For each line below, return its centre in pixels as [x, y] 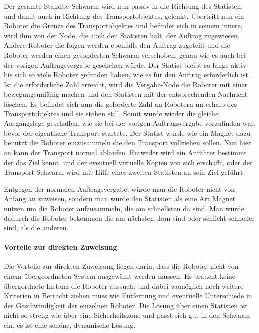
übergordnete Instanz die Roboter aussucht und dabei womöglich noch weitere [124, 285]
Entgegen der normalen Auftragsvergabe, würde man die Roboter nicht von [119, 188]
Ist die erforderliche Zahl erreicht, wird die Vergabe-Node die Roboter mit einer [126, 84]
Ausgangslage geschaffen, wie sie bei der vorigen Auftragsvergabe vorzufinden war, [130, 123]
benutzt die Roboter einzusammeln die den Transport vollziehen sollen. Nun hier [128, 143]
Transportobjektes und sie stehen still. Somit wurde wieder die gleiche [111, 113]
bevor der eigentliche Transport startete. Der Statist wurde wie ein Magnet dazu [127, 133]
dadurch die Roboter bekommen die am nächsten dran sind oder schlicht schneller [129, 218]
